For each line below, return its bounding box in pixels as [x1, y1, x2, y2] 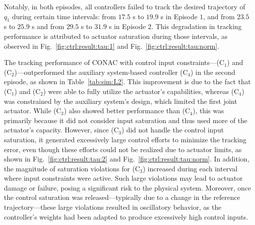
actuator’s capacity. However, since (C [4, 125, 119, 135]
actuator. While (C [4, 105, 61, 116]
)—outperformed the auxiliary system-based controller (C [14, 66, 188, 77]
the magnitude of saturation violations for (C [4, 163, 140, 173]
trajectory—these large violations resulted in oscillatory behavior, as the [4, 202, 222, 212]
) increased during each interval [142, 163, 238, 173]
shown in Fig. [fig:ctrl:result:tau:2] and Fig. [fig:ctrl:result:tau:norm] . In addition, [4, 154, 250, 164]
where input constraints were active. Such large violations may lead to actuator [4, 173, 243, 183]
